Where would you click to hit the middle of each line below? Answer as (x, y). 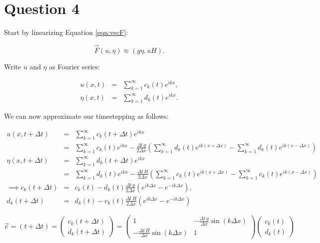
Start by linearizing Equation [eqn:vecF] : (66, 32)
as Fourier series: (74, 66)
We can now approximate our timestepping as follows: (86, 116)
